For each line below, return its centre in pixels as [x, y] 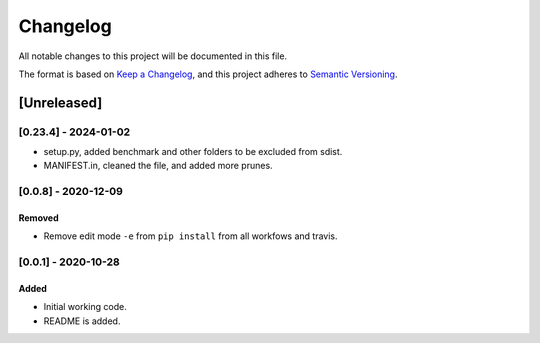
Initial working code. [85, 307]
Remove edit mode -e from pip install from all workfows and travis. [191, 236]
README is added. [82, 321]
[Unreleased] [60, 102]
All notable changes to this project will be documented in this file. [153, 56]
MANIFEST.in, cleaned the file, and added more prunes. [158, 166]
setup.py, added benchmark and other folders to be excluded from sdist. [193, 152]
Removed [38, 218]
